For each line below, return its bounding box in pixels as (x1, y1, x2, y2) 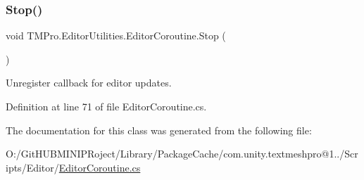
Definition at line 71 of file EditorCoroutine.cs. (6, 99, 207, 113)
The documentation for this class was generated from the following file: (6, 122, 312, 137)
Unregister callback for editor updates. (6, 75, 172, 90)
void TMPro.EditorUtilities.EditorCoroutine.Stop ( (6, 28, 226, 43)
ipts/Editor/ (6, 160, 59, 174)
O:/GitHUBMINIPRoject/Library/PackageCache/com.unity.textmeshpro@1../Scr (6, 146, 358, 161)
